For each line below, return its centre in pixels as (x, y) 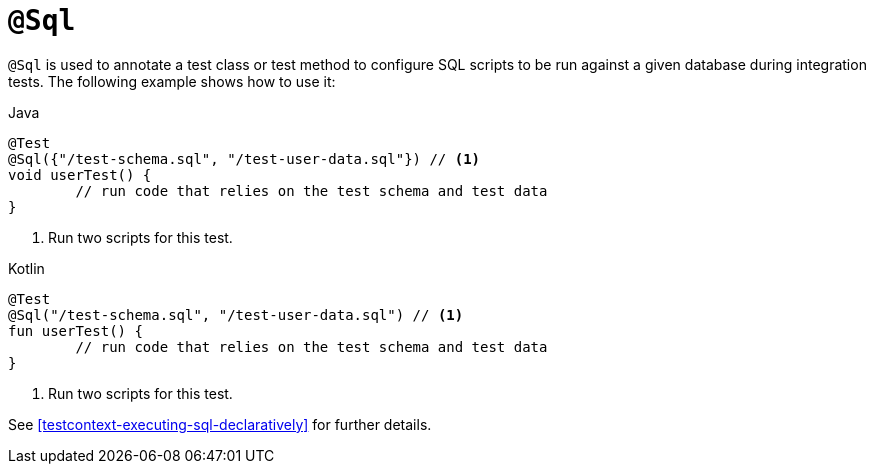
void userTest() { (80, 174)
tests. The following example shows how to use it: (172, 81)
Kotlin (26, 268)
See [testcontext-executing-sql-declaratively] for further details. (220, 424)
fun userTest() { (75, 330)
